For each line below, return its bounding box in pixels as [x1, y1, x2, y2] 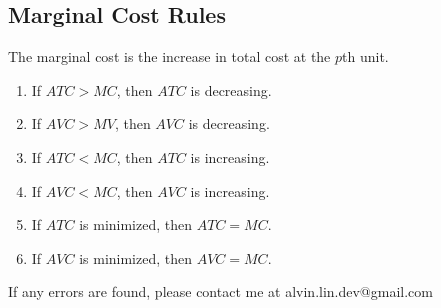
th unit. [342, 46, 389, 67]
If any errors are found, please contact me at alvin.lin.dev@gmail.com [8, 281, 433, 302]
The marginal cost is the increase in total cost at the [8, 46, 331, 67]
